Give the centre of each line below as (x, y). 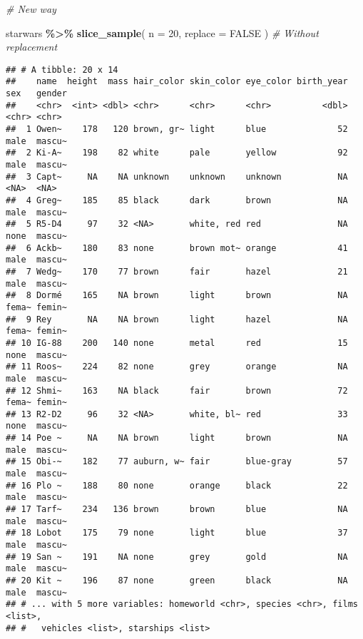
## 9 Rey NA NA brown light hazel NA (177, 319)
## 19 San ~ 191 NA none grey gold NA (177, 557)
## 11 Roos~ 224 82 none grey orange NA (177, 367)
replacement (32, 47)
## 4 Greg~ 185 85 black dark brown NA (177, 200)
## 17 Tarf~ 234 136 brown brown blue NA (177, 510)
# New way (31, 9)
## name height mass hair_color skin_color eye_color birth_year (177, 82)
